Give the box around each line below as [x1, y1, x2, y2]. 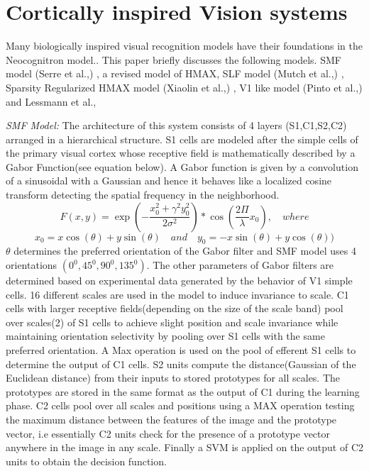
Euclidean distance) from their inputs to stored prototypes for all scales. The [6, 370, 341, 385]
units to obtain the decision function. [6, 453, 167, 468]
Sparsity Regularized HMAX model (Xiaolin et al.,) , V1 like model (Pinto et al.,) [6, 79, 363, 94]
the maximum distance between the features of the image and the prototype [6, 411, 337, 426]
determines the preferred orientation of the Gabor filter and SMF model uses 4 [13, 243, 356, 258]
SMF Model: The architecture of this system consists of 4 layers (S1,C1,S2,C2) [6, 118, 347, 133]
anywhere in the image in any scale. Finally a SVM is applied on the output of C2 [6, 440, 364, 455]
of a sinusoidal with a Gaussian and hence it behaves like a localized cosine [6, 173, 332, 188]
